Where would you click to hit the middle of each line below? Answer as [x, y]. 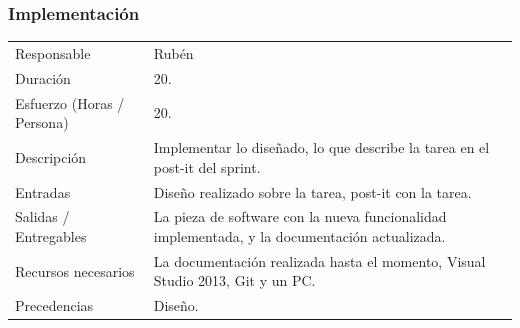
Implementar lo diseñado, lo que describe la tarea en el [321, 147]
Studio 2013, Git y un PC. [234, 280]
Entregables [51, 235]
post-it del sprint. [207, 166]
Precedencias [54, 305]
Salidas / [42, 216]
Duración [43, 77]
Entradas [43, 191]
